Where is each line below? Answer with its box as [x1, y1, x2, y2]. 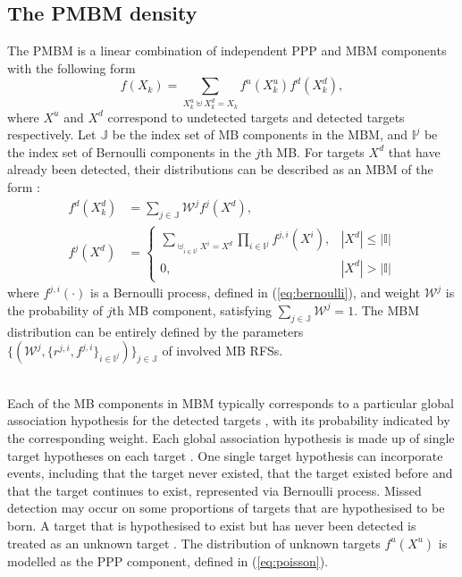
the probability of [7, 300, 104, 319]
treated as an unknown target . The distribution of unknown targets [7, 533, 381, 552]
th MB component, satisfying [112, 300, 272, 319]
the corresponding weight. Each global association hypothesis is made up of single [7, 429, 455, 447]
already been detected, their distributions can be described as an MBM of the [7, 160, 433, 179]
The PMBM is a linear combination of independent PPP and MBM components [7, 41, 447, 60]
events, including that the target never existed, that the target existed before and [7, 464, 453, 482]
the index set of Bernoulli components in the [7, 142, 251, 161]
